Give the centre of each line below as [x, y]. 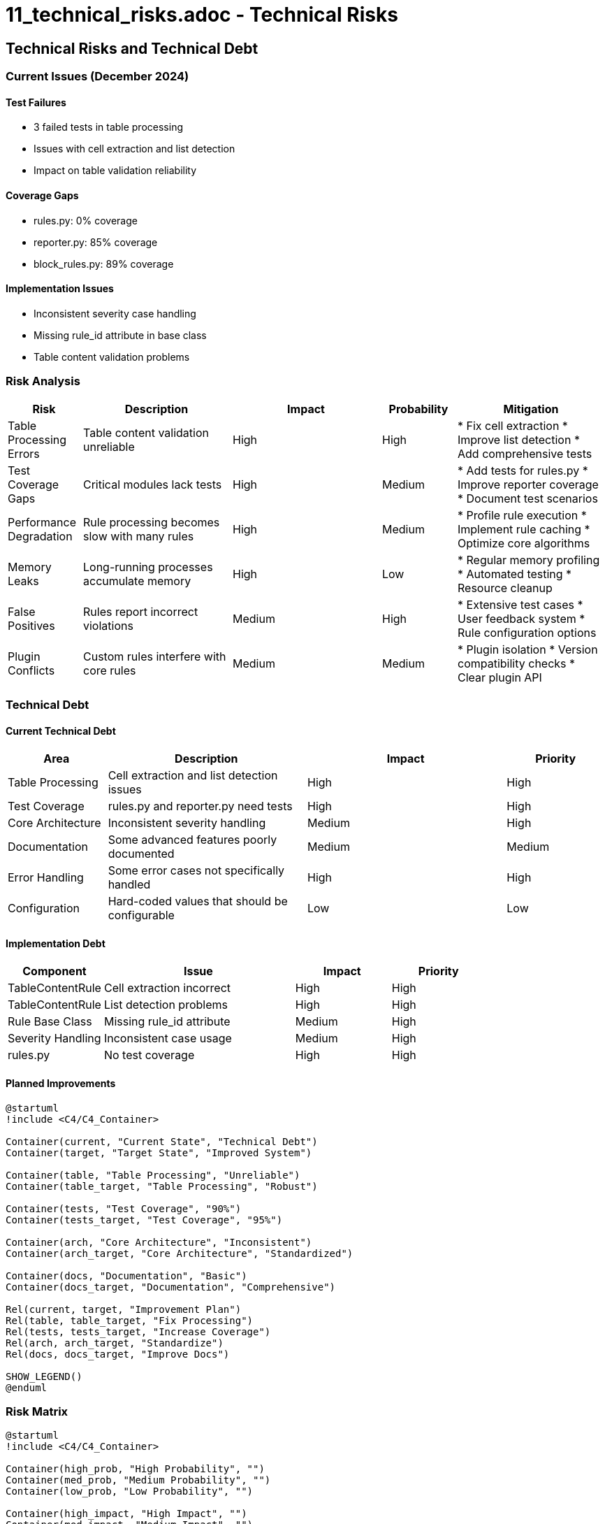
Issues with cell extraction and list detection [134, 149]
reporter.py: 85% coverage [96, 242]
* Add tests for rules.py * [523, 470]
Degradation [40, 536]
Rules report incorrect [141, 611]
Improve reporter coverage [528, 484]
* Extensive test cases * [520, 604]
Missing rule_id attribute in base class [120, 335]
